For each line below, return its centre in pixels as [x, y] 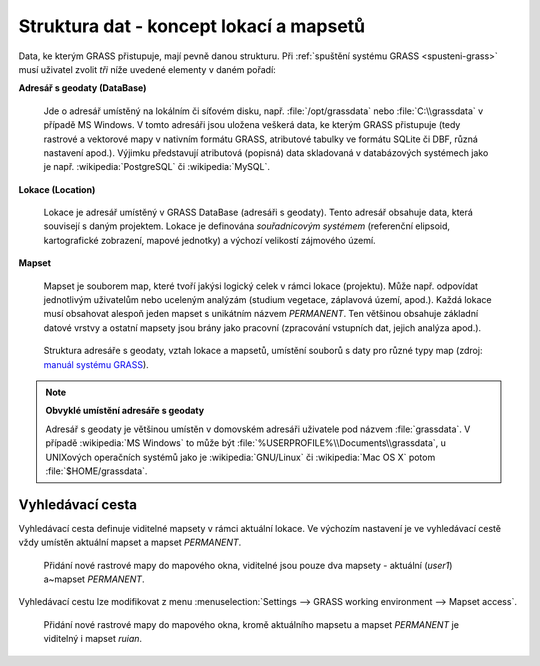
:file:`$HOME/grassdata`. [96, 471]
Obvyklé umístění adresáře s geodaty [125, 411]
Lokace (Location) [57, 189]
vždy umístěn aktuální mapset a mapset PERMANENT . [130, 542]
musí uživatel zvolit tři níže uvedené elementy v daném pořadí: [147, 69]
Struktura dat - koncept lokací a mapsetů [192, 26]
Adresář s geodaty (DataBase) [82, 88]
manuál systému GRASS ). [96, 364]
